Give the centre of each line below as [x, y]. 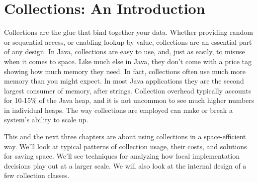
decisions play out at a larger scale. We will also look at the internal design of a [125, 165]
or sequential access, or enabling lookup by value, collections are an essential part [128, 42]
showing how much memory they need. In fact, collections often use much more [125, 71]
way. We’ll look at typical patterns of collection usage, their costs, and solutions [126, 146]
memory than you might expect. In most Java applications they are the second [124, 81]
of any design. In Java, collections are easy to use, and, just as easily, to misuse [125, 51]
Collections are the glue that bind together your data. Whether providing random [129, 32]
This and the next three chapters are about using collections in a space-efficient [125, 136]
